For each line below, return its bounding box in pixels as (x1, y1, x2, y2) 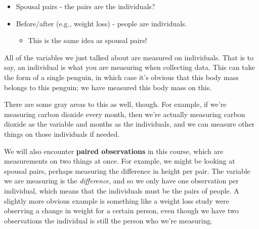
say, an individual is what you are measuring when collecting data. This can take (4, 62, 255, 72)
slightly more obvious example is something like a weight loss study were (4, 195, 230, 206)
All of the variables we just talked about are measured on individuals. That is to (4, 52, 254, 62)
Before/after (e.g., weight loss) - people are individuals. (16, 18, 187, 28)
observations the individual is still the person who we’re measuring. (4, 215, 213, 225)
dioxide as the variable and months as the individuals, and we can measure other (4, 119, 255, 129)
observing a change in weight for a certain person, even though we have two (4, 205, 239, 216)
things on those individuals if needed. (4, 128, 120, 139)
